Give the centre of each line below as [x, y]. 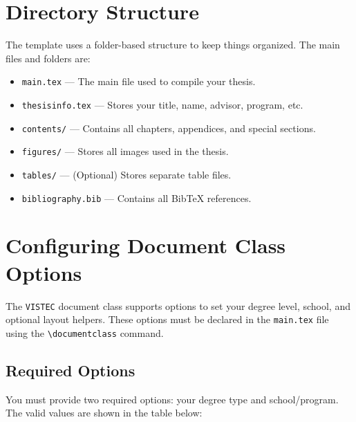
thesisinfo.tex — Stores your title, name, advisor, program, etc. [162, 104]
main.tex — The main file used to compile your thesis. [139, 81]
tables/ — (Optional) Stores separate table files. [127, 174]
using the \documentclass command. [85, 332]
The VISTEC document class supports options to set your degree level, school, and [178, 305]
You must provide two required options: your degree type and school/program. [172, 399]
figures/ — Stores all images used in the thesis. [125, 151]
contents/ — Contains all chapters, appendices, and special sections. [169, 128]
